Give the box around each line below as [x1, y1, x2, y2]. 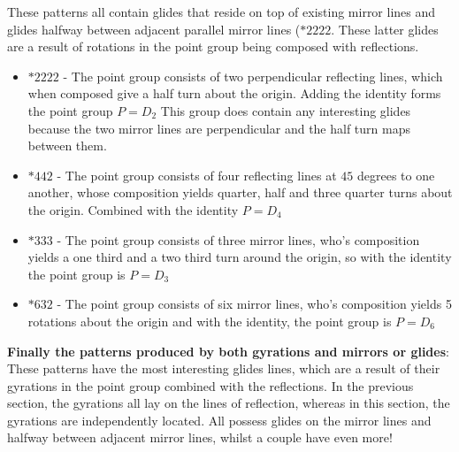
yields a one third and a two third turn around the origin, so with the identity [27, 248, 452, 266]
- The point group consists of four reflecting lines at [57, 165, 337, 184]
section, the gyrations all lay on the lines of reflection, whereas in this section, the [7, 394, 450, 412]
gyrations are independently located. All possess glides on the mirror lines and [7, 410, 432, 429]
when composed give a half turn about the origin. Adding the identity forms [27, 84, 441, 103]
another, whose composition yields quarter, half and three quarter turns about [27, 183, 453, 202]
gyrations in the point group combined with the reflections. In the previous [7, 376, 414, 395]
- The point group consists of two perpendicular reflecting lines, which [63, 66, 443, 85]
